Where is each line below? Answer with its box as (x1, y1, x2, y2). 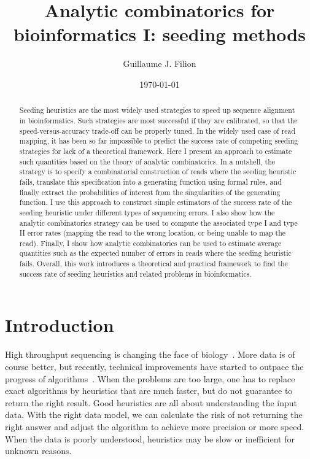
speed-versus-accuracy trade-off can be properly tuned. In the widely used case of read (19, 125, 296, 136)
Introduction (5, 312, 114, 337)
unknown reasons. (5, 444, 72, 457)
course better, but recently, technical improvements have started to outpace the (5, 360, 304, 372)
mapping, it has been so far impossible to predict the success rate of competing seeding (19, 136, 298, 146)
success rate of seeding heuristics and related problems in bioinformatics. (19, 268, 252, 279)
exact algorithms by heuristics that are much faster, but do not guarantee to (5, 384, 293, 397)
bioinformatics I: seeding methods (14, 21, 306, 47)
